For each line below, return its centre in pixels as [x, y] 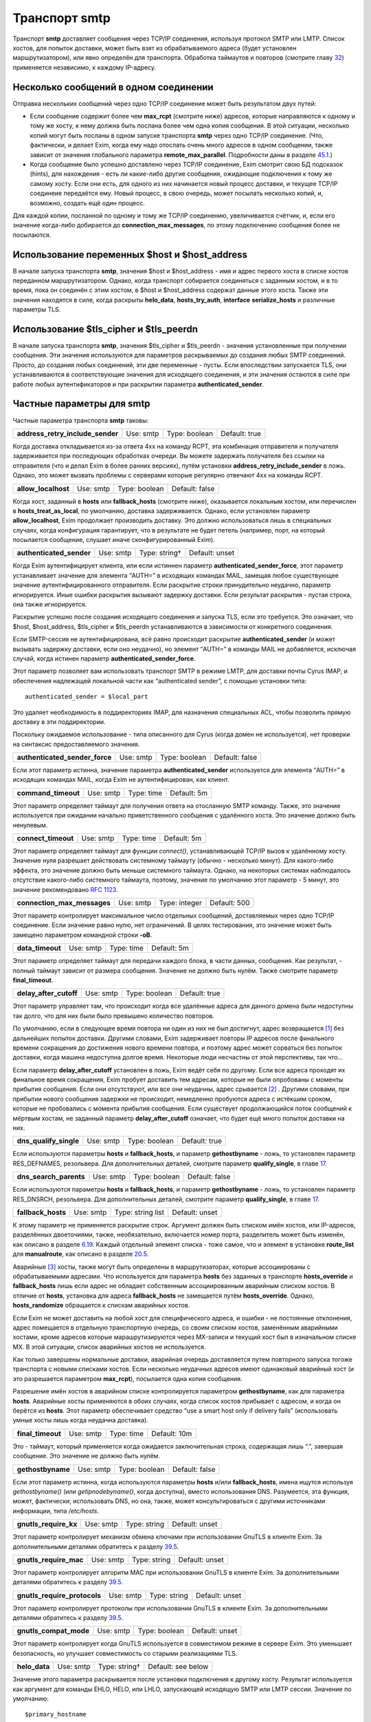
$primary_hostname [56, 1714]
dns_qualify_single [48, 1141]
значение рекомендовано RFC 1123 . [65, 889]
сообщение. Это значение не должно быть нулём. [87, 1456]
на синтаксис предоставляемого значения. [76, 744]
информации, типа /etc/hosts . [56, 1511]
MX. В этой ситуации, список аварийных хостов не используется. [109, 1347]
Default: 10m [172, 1433]
